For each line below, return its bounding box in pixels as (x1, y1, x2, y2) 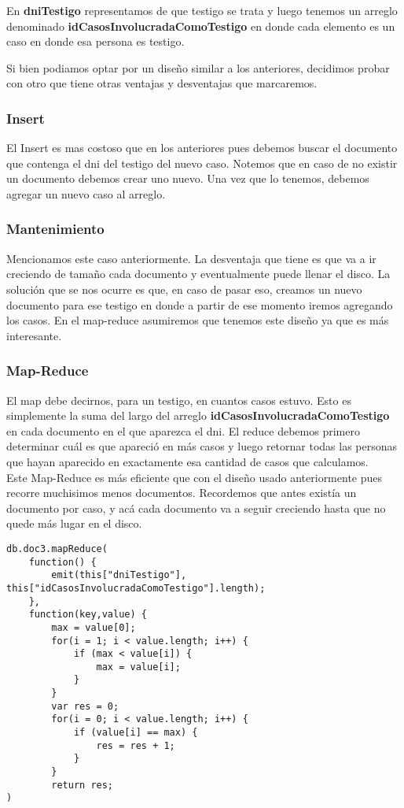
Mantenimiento (6, 219, 105, 239)
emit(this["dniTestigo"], (51, 569, 187, 581)
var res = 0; (51, 700, 119, 712)
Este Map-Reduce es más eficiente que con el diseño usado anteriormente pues (6, 469, 383, 485)
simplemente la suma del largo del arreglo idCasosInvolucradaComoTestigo (6, 407, 390, 424)
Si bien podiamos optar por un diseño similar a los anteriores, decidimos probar (6, 59, 390, 76)
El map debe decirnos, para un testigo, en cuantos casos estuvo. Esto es (6, 391, 351, 408)
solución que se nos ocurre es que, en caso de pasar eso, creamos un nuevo (6, 280, 362, 297)
